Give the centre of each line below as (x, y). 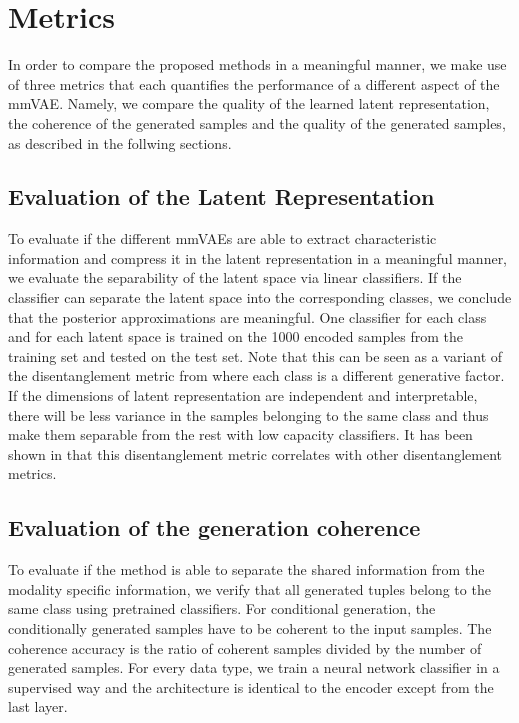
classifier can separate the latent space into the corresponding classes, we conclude (260, 297)
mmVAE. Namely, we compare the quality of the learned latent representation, (249, 103)
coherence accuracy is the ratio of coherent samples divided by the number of (245, 647)
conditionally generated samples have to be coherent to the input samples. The (250, 628)
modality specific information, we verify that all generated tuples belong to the (249, 588)
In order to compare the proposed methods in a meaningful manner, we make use (257, 64)
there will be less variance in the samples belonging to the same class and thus (248, 414)
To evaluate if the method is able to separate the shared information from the (246, 569)
